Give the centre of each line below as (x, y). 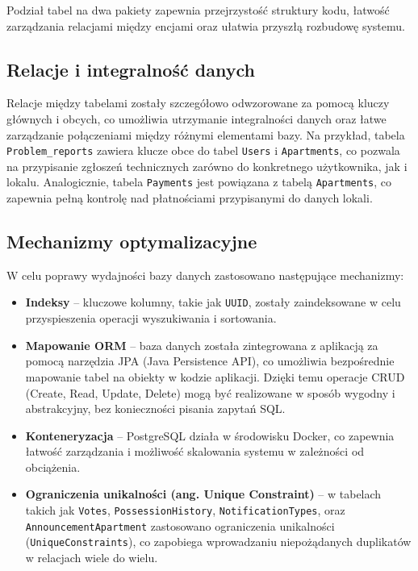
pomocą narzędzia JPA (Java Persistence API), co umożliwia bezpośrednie (210, 361)
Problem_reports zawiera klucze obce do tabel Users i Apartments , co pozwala (203, 150)
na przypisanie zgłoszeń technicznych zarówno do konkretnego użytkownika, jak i (207, 166)
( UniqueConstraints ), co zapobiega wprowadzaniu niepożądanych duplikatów (218, 542)
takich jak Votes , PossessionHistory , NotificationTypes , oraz (185, 510)
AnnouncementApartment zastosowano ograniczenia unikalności (180, 525)
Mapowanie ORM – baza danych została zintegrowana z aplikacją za (202, 345)
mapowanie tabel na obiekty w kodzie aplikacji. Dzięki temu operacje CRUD (215, 376)
